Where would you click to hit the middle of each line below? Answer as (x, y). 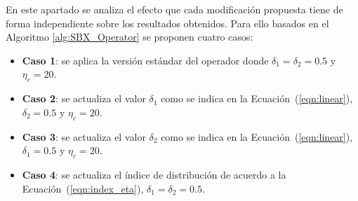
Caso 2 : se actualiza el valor (84, 98)
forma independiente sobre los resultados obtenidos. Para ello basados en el (167, 23)
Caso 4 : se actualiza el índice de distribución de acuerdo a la (154, 174)
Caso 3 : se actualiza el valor (84, 136)
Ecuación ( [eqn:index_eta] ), (83, 188)
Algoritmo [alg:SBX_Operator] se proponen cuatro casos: (130, 37)
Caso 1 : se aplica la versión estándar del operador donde (145, 60)
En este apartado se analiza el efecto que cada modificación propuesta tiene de (174, 9)
